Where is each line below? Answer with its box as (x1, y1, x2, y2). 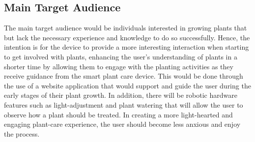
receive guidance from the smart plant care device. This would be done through (4, 71, 243, 81)
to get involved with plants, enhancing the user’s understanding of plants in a (4, 51, 237, 61)
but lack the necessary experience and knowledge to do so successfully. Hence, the (4, 32, 250, 42)
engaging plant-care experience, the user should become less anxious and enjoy (4, 119, 241, 129)
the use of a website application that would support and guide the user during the (4, 80, 251, 90)
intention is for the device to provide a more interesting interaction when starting (4, 42, 249, 52)
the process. (4, 128, 40, 139)
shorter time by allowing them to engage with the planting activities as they (4, 61, 233, 71)
